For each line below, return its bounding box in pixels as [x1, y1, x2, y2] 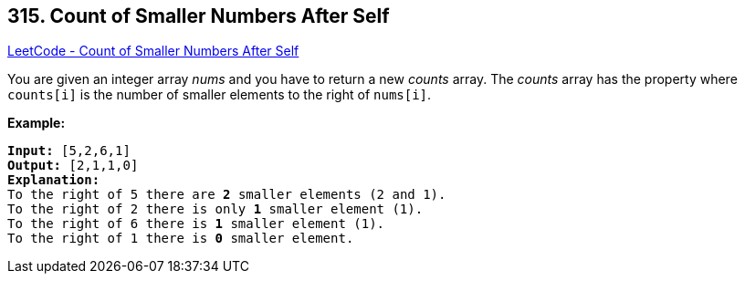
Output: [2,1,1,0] [7, 158, 139, 173]
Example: [7, 115, 66, 131]
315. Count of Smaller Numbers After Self [7, 5, 390, 27]
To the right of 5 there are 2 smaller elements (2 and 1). [7, 187, 446, 203]
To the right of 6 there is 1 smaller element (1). [7, 216, 385, 232]
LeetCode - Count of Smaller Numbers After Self [7, 43, 299, 59]
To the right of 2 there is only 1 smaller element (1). [7, 202, 424, 217]
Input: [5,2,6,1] [7, 143, 131, 159]
